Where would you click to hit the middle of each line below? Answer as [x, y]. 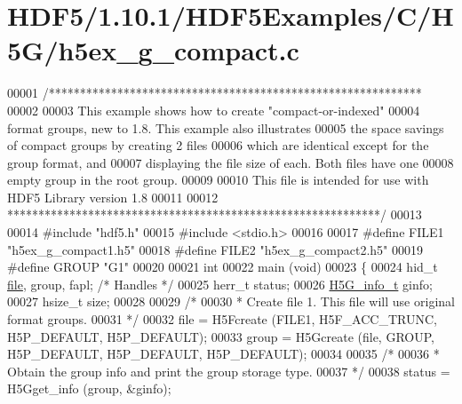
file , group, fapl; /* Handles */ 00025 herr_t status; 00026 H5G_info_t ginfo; [220, 284]
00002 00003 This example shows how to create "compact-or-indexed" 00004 [214, 110]
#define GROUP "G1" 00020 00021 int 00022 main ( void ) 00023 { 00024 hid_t [223, 267]
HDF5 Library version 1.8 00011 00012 [113, 197]
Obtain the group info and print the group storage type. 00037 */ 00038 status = [229, 371]
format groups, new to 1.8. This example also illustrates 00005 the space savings [226, 127]
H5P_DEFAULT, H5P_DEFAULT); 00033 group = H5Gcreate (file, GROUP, [221, 336]
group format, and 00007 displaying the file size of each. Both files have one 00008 [231, 162]
